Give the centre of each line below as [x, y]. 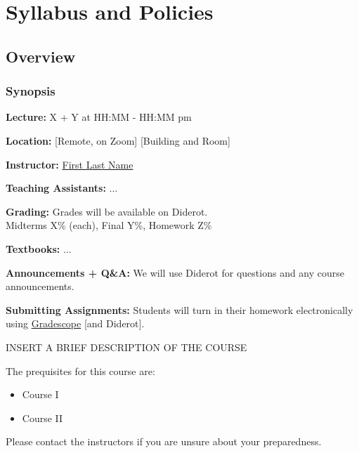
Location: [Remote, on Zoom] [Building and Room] [118, 140]
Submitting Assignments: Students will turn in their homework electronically [179, 309]
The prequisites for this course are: [80, 370]
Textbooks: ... [39, 248]
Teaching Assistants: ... [62, 188]
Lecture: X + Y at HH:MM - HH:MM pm [99, 117]
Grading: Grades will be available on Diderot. [107, 211]
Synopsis [31, 91]
